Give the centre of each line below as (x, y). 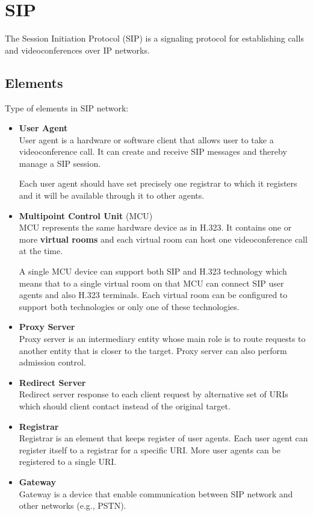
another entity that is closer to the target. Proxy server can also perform (153, 350)
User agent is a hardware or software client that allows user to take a (146, 139)
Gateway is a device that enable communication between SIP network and (156, 493)
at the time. (41, 251)
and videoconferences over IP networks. (77, 50)
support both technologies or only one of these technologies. (129, 306)
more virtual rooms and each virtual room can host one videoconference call (163, 239)
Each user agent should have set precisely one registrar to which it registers (158, 183)
